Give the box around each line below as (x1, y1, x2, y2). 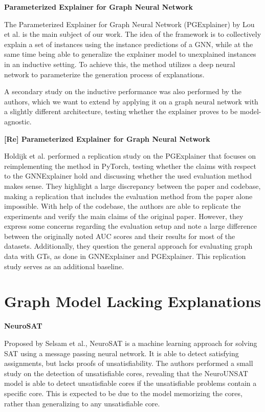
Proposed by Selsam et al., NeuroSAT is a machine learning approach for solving (4, 337, 257, 348)
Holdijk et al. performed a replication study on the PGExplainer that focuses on (4, 150, 256, 161)
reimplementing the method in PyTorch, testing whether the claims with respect (4, 160, 256, 171)
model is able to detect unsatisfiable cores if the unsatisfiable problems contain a (4, 378, 257, 388)
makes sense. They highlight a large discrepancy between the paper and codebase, (4, 180, 261, 191)
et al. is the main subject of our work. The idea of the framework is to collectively (4, 29, 261, 39)
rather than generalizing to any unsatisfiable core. (4, 398, 160, 408)
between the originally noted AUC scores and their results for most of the (4, 230, 235, 241)
